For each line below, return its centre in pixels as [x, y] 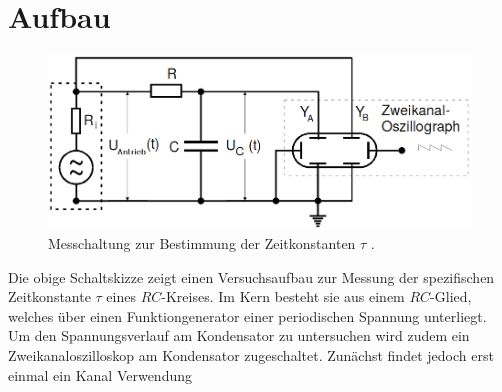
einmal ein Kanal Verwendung [100, 374]
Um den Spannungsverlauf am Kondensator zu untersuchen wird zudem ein [239, 335]
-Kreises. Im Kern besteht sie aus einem [283, 296]
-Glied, [451, 296]
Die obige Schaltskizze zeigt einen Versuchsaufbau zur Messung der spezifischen [251, 276]
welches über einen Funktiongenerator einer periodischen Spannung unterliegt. [247, 315]
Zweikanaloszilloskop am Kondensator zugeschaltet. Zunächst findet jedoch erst [251, 354]
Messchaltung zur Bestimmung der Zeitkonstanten [202, 242]
